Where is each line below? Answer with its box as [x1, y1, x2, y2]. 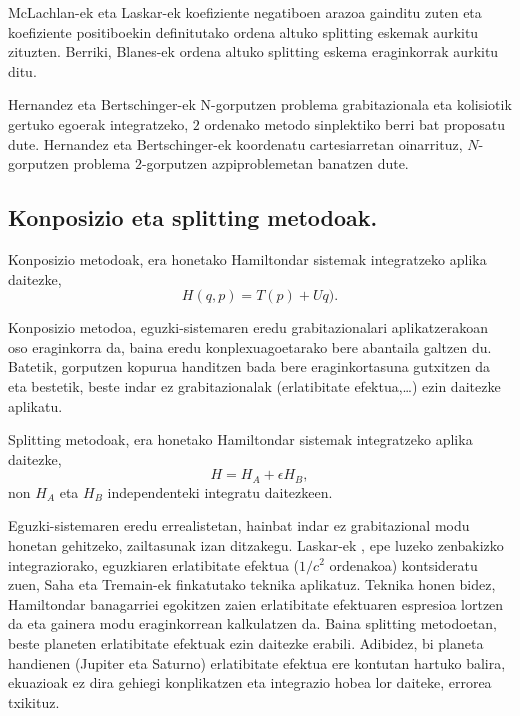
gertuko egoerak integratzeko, [8, 113, 189, 134]
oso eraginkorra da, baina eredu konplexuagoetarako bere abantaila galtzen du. [8, 336, 492, 357]
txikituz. [8, 691, 60, 712]
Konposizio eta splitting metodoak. [8, 202, 378, 233]
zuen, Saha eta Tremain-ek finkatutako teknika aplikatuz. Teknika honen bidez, [8, 574, 496, 595]
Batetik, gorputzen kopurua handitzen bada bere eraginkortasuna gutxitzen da [8, 356, 490, 377]
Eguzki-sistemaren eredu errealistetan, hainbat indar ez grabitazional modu [8, 515, 470, 536]
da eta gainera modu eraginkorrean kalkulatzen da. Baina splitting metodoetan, [8, 613, 497, 634]
